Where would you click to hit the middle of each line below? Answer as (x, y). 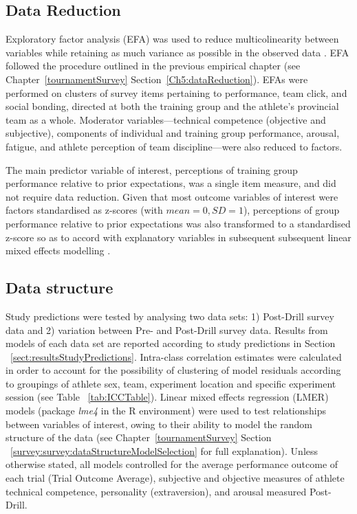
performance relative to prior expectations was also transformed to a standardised (178, 223)
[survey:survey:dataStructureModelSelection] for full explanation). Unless (164, 450)
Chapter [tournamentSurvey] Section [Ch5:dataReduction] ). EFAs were (157, 79)
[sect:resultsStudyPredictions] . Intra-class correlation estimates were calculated (176, 356)
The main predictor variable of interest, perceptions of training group (152, 169)
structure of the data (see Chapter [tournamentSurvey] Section (139, 437)
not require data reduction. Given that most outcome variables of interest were (172, 196)
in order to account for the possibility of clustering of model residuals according (173, 370)
